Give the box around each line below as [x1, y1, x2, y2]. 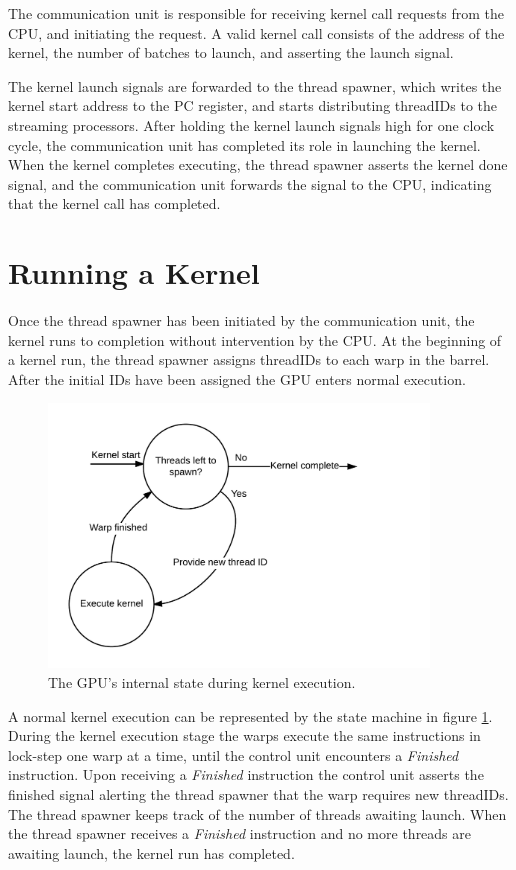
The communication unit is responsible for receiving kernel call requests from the [8, 3, 505, 23]
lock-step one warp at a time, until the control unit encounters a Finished [8, 744, 459, 765]
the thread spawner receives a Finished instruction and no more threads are [8, 823, 472, 844]
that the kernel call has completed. [8, 193, 221, 214]
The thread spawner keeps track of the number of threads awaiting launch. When [8, 803, 507, 824]
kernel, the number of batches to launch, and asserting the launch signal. [8, 42, 454, 63]
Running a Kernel [8, 252, 260, 293]
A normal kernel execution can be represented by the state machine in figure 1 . [8, 705, 493, 726]
